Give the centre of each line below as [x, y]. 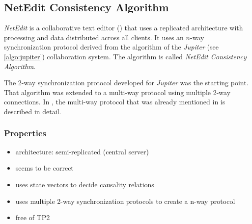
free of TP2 [33, 217]
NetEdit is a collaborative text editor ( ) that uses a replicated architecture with [124, 28]
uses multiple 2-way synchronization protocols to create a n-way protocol [125, 201]
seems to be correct [44, 168]
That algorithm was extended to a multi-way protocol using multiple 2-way [117, 92]
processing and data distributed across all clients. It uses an [94, 37]
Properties [25, 133]
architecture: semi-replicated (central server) [82, 151]
